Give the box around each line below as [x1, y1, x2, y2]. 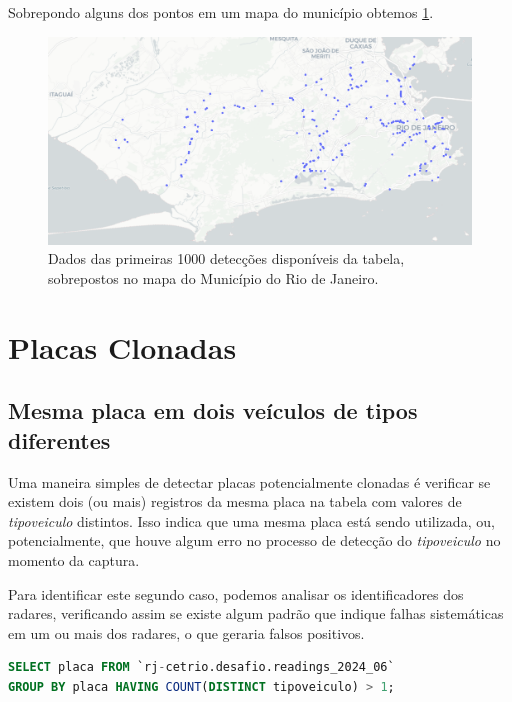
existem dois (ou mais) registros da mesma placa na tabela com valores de [8, 491, 462, 512]
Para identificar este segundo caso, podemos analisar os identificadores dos [8, 583, 464, 604]
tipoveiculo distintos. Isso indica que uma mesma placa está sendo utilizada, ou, [8, 510, 495, 531]
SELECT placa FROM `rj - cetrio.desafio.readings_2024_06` [8, 660, 395, 675]
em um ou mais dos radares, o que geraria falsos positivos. [8, 622, 365, 643]
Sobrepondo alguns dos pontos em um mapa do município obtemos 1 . [8, 2, 434, 22]
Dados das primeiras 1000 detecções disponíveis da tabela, [48, 248, 405, 269]
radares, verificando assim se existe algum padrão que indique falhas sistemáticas [8, 603, 504, 624]
